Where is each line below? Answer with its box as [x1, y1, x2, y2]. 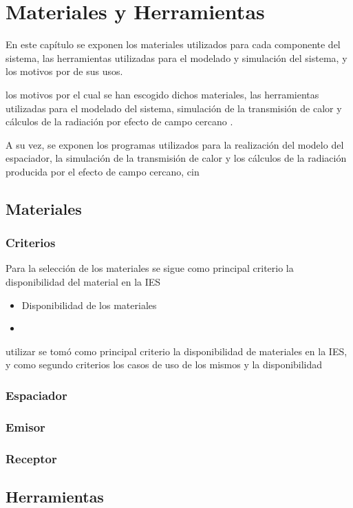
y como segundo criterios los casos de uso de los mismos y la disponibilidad [6, 357, 323, 372]
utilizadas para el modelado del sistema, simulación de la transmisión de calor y [6, 100, 342, 115]
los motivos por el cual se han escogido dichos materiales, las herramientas [6, 87, 319, 101]
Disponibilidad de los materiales [21, 297, 157, 312]
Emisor [6, 418, 45, 435]
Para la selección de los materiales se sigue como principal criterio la [6, 261, 294, 275]
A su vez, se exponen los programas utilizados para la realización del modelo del [6, 137, 344, 151]
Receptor [6, 449, 57, 467]
